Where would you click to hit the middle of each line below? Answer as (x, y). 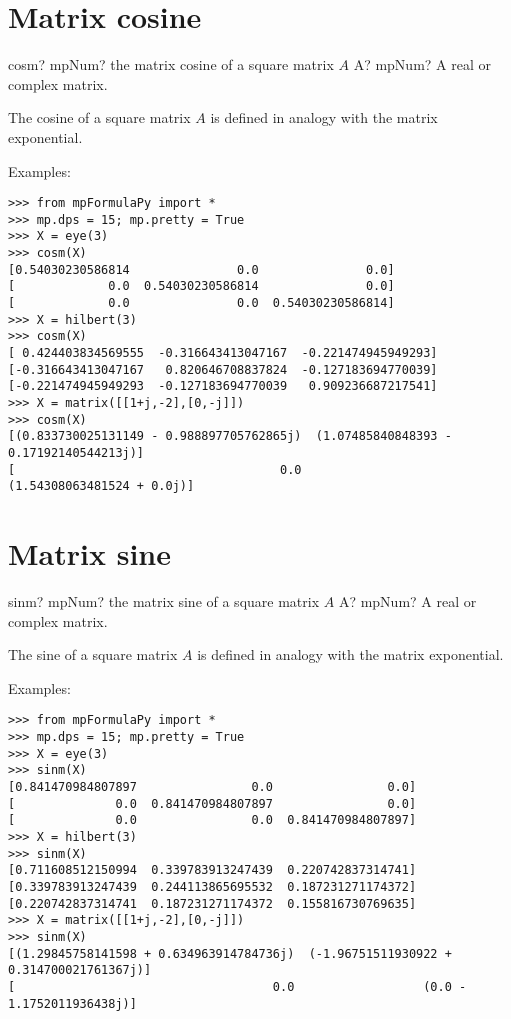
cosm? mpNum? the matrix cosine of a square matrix (171, 64)
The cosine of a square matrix (99, 117)
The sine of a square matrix (93, 654)
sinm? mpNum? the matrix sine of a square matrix (164, 601)
